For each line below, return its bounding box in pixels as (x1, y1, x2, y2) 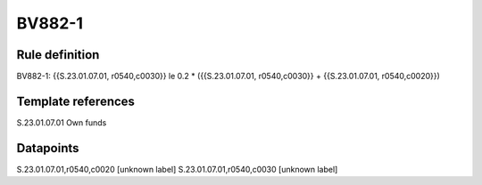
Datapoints (16, 141, 79, 156)
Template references (16, 93, 136, 109)
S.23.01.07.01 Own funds (16, 117, 107, 128)
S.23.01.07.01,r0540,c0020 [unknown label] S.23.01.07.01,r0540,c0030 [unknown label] (16, 164, 338, 174)
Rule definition (16, 47, 100, 62)
